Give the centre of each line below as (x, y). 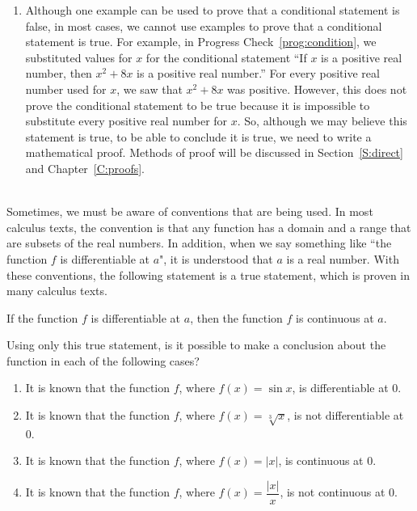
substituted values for (79, 57)
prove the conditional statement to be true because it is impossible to (198, 105)
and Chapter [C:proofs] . (85, 168)
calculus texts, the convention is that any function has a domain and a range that (209, 227)
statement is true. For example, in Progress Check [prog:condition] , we (201, 42)
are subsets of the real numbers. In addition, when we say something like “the (199, 243)
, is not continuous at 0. (339, 492)
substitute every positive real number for (126, 121)
